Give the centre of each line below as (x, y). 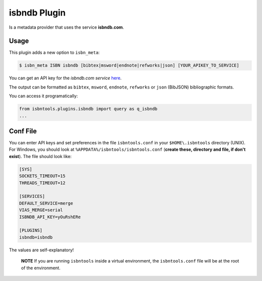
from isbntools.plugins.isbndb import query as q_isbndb (88, 109)
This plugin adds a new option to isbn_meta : (54, 53)
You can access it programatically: (43, 96)
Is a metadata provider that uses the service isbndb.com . (66, 27)
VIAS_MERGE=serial (41, 210)
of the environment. (41, 268)
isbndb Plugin (37, 13)
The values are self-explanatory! (41, 250)
